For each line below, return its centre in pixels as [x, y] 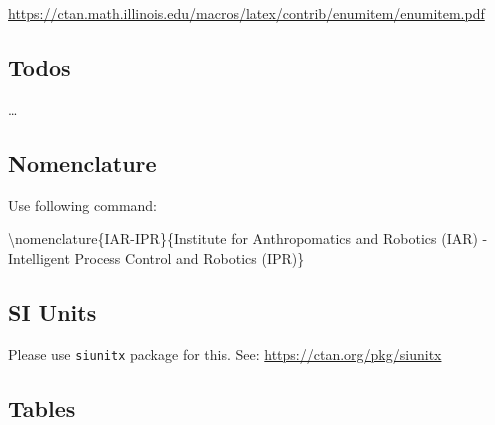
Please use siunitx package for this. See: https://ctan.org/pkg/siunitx [225, 353]
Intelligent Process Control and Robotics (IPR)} [156, 257]
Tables [42, 407]
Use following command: [83, 204]
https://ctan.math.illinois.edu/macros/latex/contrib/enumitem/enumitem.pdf [246, 13]
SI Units [52, 311]
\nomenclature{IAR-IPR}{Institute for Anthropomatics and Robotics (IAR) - [248, 238]
